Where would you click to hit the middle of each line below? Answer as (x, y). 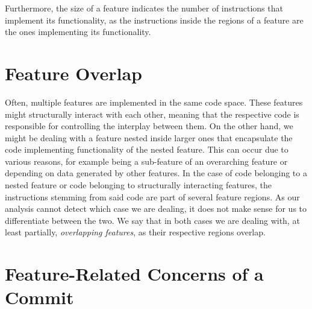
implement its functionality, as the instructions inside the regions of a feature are (154, 20)
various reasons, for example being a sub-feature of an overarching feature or (146, 161)
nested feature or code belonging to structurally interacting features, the (139, 185)
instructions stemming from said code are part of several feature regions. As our (152, 196)
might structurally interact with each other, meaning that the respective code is (152, 114)
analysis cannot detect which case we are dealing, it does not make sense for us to (156, 209)
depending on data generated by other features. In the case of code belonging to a (156, 173)
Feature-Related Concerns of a (134, 274)
